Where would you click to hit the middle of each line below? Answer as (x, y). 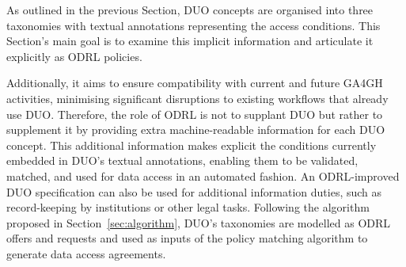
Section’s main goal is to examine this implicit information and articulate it (190, 41)
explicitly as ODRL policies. (74, 56)
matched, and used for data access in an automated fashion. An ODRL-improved (203, 175)
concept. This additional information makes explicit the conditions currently (192, 145)
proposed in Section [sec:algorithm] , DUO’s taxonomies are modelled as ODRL (199, 222)
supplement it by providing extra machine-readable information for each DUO (196, 130)
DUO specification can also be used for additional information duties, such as (194, 191)
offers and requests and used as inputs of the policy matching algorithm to (187, 238)
